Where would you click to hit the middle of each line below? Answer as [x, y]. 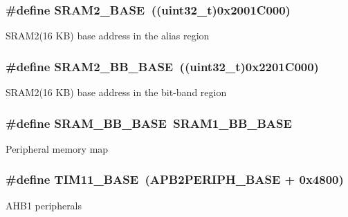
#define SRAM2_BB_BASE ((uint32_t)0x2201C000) [162, 66]
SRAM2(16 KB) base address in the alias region [108, 36]
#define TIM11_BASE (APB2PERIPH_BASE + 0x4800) [175, 179]
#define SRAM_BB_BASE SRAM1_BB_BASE [149, 123]
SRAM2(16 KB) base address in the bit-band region [116, 92]
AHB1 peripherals [44, 205]
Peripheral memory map [57, 148]
